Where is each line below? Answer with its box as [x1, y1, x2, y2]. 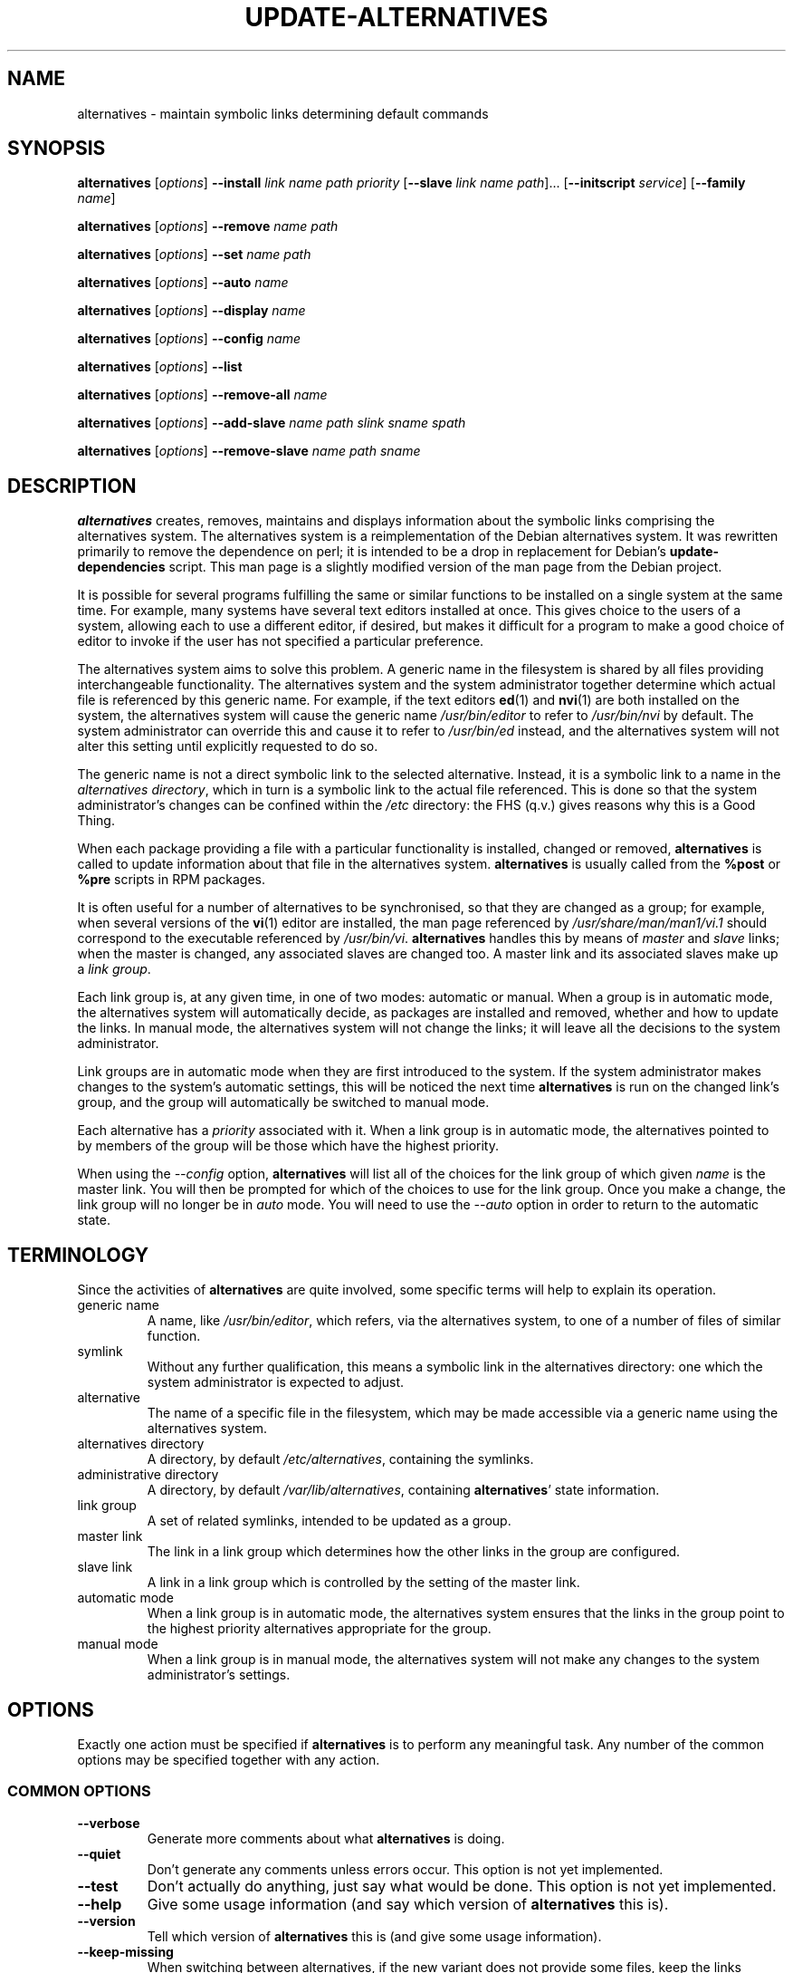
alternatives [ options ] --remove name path [77, 218, 339, 235]
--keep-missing [77, 1943, 174, 1959]
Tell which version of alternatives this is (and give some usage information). [147, 1928, 602, 1944]
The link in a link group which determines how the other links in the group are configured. [147, 1544, 681, 1560]
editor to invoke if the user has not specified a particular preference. [77, 633, 484, 650]
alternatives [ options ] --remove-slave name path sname [77, 443, 421, 459]
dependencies [77, 559, 166, 575]
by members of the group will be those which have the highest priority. [77, 1138, 500, 1154]
